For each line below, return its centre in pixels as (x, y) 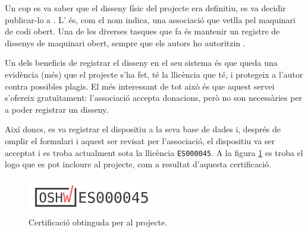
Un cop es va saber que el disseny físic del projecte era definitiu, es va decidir (145, 8)
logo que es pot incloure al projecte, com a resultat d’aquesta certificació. (138, 164)
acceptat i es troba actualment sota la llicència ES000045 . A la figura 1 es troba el (154, 152)
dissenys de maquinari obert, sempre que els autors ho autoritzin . (125, 42)
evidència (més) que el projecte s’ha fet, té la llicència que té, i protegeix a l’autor (154, 74)
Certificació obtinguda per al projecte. (98, 222)
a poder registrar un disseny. (57, 109)
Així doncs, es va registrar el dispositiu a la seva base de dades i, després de (143, 129)
